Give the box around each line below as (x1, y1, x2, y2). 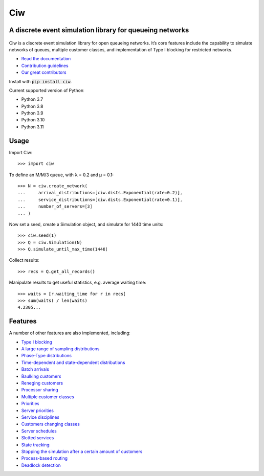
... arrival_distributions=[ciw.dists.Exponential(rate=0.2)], (18, 190, 183, 196)
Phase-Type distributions (21, 353, 72, 359)
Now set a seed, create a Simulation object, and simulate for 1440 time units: (9, 221, 164, 227)
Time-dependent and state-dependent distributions (21, 360, 126, 365)
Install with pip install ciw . (9, 78, 72, 84)
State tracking (21, 442, 50, 448)
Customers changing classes (21, 421, 80, 427)
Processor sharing (21, 387, 59, 393)
